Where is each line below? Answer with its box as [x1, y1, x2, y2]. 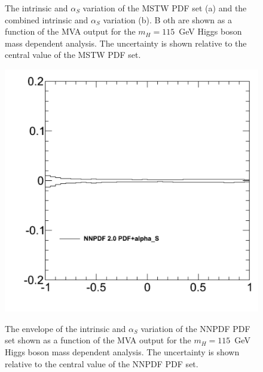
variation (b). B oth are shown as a [103, 13, 232, 26]
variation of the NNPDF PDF [140, 322, 250, 334]
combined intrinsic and [5, 13, 88, 26]
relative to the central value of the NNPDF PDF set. [5, 357, 198, 370]
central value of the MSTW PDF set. [5, 48, 141, 61]
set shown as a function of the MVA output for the [5, 334, 191, 346]
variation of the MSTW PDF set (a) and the [82, 2, 247, 14]
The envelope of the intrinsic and [5, 322, 126, 334]
